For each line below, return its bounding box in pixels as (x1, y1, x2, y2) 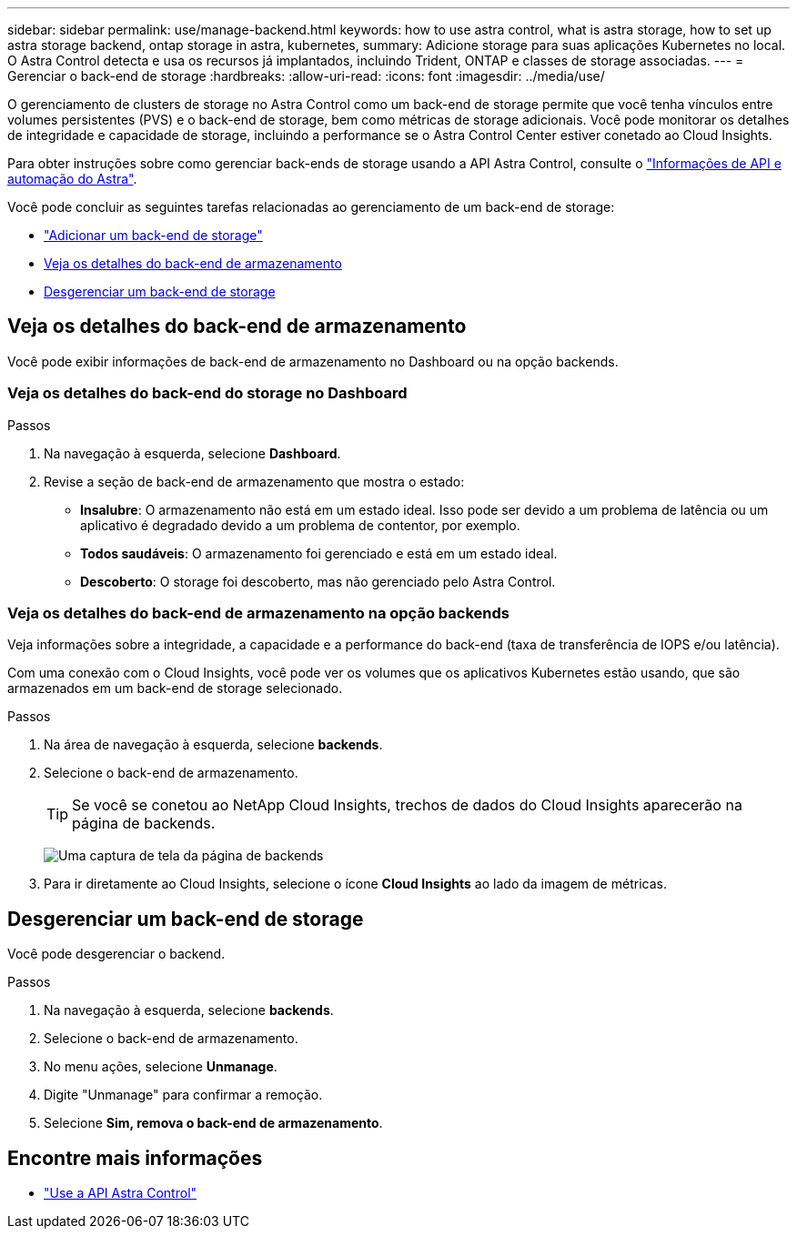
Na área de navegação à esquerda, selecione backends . (44, 737, 383, 753)
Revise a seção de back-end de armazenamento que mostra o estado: (44, 473, 465, 489)
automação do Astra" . (7, 171, 137, 186)
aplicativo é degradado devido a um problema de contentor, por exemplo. (80, 517, 520, 533)
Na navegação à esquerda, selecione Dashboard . (44, 445, 341, 461)
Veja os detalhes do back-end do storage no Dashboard (7, 384, 408, 403)
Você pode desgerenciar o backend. (7, 946, 226, 962)
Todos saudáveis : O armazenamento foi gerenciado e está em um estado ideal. (80, 545, 558, 561)
